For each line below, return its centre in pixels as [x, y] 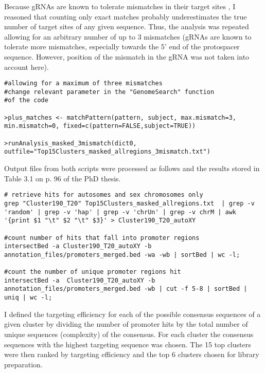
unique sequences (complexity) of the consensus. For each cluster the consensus [129, 334]
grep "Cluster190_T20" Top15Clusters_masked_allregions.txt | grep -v [129, 203]
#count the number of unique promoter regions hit [93, 272]
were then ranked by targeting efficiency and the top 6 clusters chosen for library [132, 354]
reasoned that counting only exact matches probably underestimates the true [126, 16]
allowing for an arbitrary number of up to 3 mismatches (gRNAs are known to [128, 36]
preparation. [23, 364]
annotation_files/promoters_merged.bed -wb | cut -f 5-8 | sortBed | [126, 289]
